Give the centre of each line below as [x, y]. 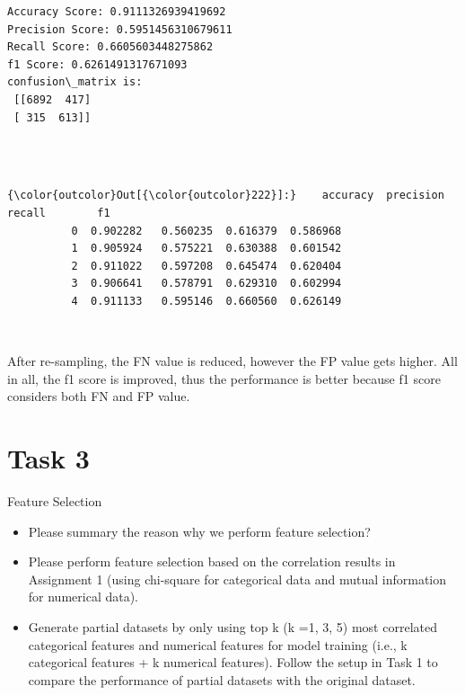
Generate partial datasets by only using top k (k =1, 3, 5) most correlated [232, 626]
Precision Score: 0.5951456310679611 [120, 29]
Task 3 [48, 458]
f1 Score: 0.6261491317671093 [97, 64]
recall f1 [59, 213]
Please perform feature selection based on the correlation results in [212, 561]
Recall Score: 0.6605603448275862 [110, 47]
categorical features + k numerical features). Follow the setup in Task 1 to [233, 662]
